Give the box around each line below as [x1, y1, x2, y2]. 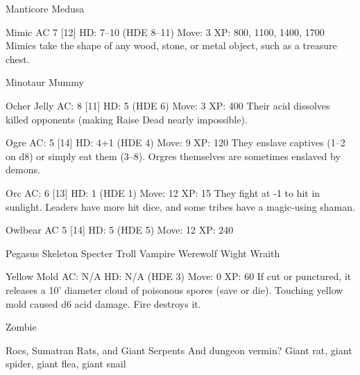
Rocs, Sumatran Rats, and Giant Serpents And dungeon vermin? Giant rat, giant [6, 342, 352, 357]
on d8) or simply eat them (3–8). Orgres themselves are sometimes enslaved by [6, 148, 341, 163]
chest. [6, 51, 30, 66]
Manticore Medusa [6, 1, 85, 15]
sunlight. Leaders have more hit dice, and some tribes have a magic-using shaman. [6, 199, 355, 213]
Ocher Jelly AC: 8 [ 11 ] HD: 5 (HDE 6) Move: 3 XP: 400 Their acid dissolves [6, 98, 330, 112]
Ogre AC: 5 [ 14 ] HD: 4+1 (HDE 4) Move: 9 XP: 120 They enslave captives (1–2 [6, 135, 345, 150]
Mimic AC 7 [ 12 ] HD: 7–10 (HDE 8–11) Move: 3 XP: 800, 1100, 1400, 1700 [6, 24, 325, 39]
